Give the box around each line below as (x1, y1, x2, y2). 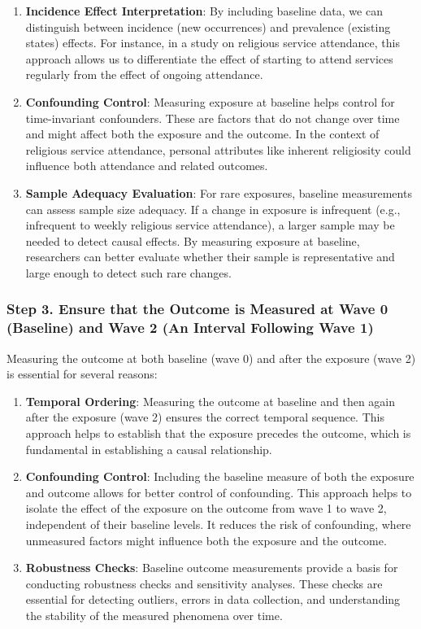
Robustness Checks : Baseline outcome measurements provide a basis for (25, 559, 398, 576)
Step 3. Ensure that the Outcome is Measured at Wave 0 (7, 299, 388, 319)
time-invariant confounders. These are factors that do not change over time (25, 109, 400, 126)
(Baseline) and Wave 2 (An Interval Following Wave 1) (7, 317, 374, 338)
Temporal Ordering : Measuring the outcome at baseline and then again (25, 392, 396, 409)
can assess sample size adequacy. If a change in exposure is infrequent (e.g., (25, 200, 401, 217)
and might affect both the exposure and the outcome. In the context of (25, 125, 380, 142)
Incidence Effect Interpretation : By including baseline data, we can (25, 2, 383, 19)
